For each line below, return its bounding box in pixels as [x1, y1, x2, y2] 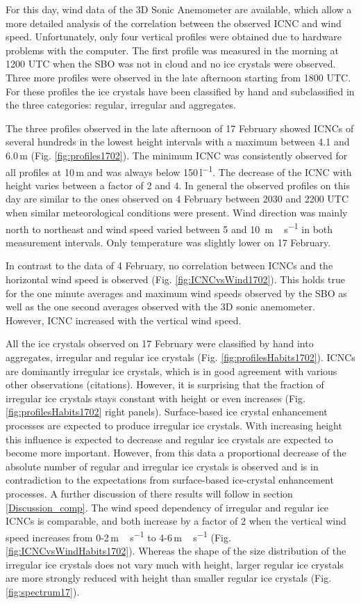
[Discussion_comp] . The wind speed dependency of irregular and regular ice [6, 500, 329, 514]
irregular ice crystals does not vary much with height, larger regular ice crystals [6, 557, 344, 571]
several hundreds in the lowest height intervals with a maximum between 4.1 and [6, 134, 350, 149]
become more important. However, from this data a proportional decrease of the [6, 445, 346, 460]
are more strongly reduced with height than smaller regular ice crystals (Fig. [6, 571, 332, 585]
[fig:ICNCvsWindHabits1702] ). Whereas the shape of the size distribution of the [6, 543, 346, 557]
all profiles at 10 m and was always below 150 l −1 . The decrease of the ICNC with [6, 162, 352, 179]
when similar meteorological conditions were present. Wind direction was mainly [6, 205, 348, 219]
